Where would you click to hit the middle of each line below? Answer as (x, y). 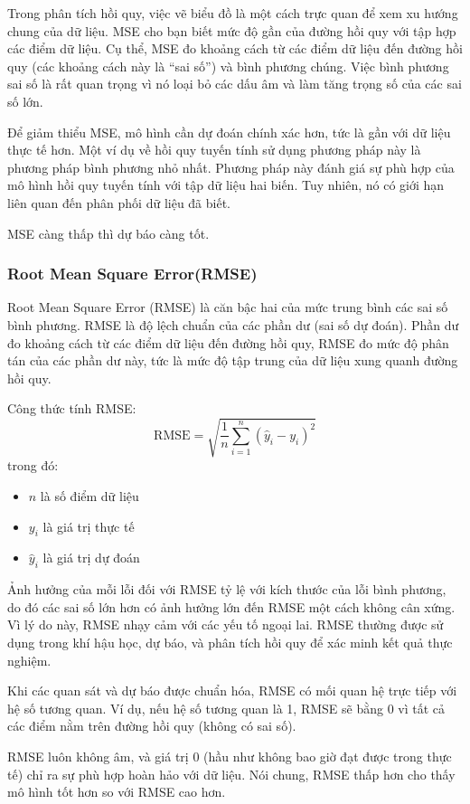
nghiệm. (29, 660)
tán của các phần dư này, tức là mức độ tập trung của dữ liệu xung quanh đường (233, 360)
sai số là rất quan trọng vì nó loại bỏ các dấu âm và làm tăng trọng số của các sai (235, 84)
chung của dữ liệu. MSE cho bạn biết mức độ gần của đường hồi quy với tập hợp (232, 30)
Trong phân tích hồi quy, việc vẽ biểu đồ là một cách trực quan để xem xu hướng (233, 13)
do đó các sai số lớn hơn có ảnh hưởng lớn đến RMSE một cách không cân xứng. (231, 606)
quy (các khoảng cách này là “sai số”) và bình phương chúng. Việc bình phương (228, 66)
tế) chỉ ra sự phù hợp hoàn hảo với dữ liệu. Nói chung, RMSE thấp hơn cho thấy (231, 774)
